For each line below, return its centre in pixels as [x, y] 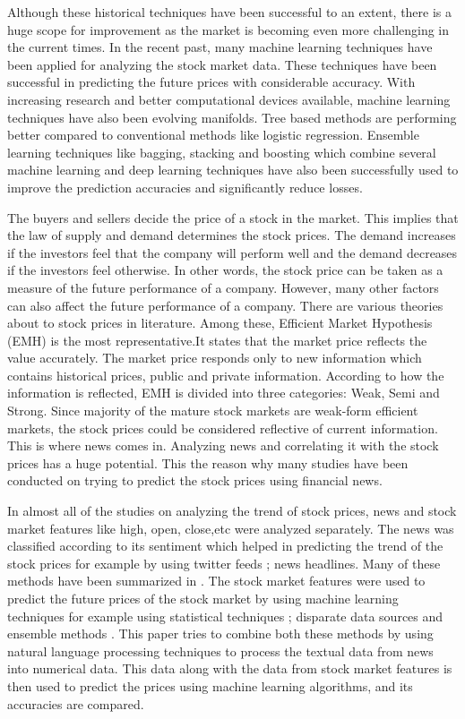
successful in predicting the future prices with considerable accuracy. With [211, 82]
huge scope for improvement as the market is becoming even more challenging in [228, 29]
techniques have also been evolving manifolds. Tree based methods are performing [232, 117]
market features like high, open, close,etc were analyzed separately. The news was [231, 528]
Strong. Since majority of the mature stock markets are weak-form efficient [213, 411]
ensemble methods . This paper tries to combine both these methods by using [220, 633]
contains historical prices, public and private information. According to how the [226, 375]
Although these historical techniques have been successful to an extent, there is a [230, 12]
